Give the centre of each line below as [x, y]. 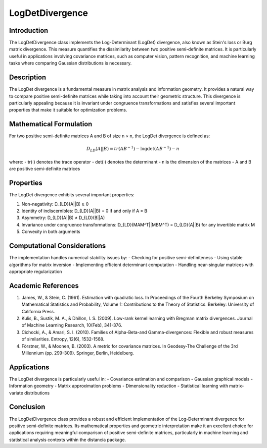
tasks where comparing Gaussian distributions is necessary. [70, 63]
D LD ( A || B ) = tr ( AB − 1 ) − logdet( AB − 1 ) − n [133, 149]
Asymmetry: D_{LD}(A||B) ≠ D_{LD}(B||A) [63, 218]
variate [16, 393]
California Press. [38, 311]
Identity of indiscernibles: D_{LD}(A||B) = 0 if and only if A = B [85, 211]
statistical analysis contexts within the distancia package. [67, 440]
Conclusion [27, 407]
